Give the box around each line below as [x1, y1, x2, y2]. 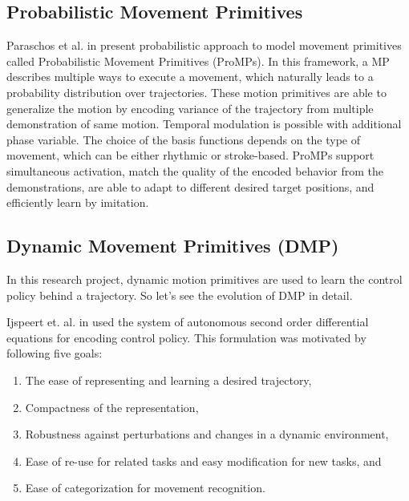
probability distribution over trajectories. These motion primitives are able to [6, 83, 387, 100]
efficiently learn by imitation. [6, 194, 149, 211]
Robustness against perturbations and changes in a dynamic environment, [25, 426, 389, 442]
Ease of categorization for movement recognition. [25, 479, 265, 496]
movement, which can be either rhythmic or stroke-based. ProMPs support [6, 147, 375, 164]
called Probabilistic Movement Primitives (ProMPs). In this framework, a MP [6, 52, 390, 69]
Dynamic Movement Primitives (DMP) [6, 233, 339, 258]
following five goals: [6, 345, 103, 362]
